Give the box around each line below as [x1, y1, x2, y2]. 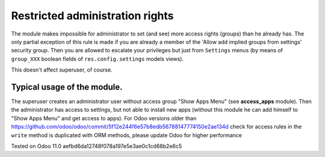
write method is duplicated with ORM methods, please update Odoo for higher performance [11, 131, 243, 138]
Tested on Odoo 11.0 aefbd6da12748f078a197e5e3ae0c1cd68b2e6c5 [11, 142, 182, 150]
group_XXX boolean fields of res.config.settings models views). [11, 55, 184, 63]
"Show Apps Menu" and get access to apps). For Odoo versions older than [11, 114, 197, 122]
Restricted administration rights [11, 9, 174, 22]
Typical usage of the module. [11, 82, 123, 92]
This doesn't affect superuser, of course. [11, 66, 113, 73]
